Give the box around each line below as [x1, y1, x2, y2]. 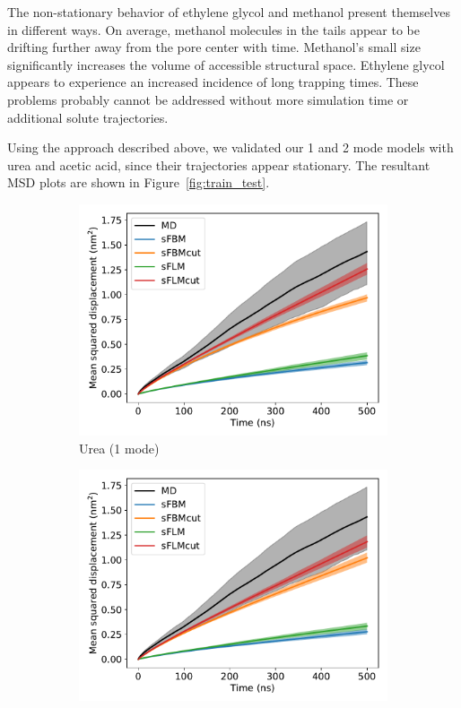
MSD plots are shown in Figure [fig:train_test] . [7, 173, 270, 192]
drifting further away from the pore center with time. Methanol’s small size [7, 38, 421, 56]
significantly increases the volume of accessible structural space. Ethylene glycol [7, 55, 445, 73]
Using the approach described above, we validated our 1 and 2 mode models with [7, 138, 454, 157]
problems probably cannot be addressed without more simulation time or [7, 90, 409, 108]
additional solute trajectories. [7, 108, 169, 126]
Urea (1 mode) [79, 438, 160, 457]
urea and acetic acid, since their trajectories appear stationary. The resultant [7, 155, 431, 174]
